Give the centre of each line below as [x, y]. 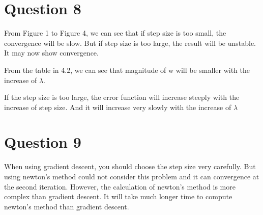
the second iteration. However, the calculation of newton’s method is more [120, 186]
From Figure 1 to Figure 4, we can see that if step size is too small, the [115, 33]
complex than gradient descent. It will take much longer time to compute [118, 196]
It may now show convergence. [51, 53]
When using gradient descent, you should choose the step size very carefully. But [130, 166]
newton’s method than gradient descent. [67, 206]
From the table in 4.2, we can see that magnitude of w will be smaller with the [127, 70]
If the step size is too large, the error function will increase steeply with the [122, 97]
